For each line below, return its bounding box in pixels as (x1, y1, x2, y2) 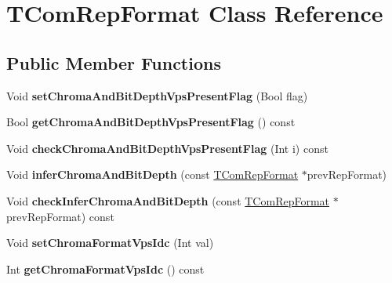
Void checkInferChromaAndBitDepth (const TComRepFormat (6, 192, 330, 209)
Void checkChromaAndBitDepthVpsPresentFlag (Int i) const (6, 140, 328, 156)
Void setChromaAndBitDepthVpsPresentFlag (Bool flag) (6, 87, 308, 103)
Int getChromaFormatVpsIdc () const (6, 260, 205, 277)
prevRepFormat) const (6, 208, 114, 224)
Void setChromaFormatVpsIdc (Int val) (6, 234, 214, 251)
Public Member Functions (6, 50, 221, 74)
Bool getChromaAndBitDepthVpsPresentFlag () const (6, 114, 296, 130)
